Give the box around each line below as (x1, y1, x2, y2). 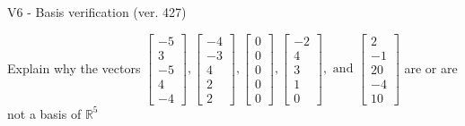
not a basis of (7, 104, 82, 122)
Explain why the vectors (7, 58, 141, 77)
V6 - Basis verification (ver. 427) (7, 3, 187, 21)
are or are (404, 58, 458, 77)
